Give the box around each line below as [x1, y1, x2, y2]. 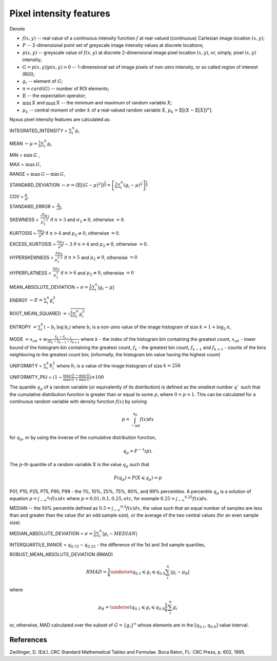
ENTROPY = [9, 324, 37, 330]
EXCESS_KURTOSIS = [9, 241, 56, 247]
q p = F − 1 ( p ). [123, 447, 153, 455]
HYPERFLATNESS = [9, 270, 52, 276]
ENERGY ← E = [9, 297, 43, 303]
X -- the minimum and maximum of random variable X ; [56, 100, 172, 106]
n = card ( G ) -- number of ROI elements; [22, 85, 110, 91]
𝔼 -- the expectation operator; [22, 93, 87, 99]
